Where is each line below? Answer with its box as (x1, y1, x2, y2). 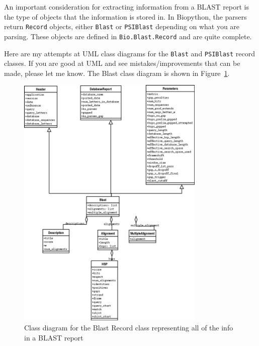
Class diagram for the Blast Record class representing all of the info (24, 322, 233, 333)
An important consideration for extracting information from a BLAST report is (4, 2, 249, 12)
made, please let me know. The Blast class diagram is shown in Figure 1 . (4, 67, 230, 78)
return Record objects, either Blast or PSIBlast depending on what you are (4, 21, 240, 32)
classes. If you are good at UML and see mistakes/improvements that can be (4, 58, 240, 68)
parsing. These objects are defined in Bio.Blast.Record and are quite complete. (4, 31, 252, 41)
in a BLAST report (24, 332, 83, 342)
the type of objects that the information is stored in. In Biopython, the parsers (4, 11, 247, 22)
